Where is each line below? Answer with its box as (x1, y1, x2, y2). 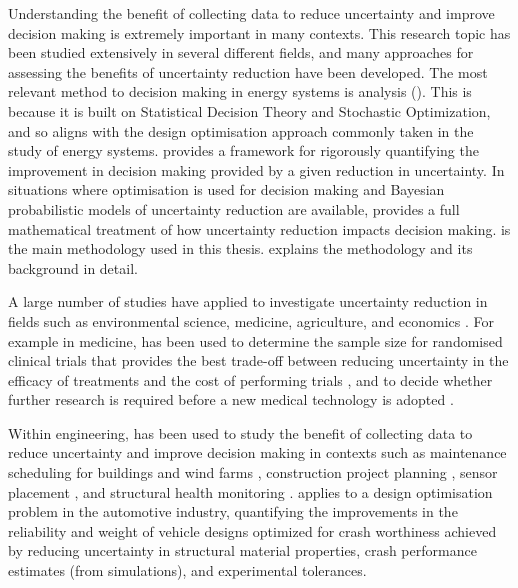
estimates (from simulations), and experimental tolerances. (8, 560, 367, 581)
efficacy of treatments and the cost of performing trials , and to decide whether (8, 369, 493, 390)
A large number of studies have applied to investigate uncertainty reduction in (8, 291, 488, 312)
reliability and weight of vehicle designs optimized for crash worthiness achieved (8, 520, 497, 541)
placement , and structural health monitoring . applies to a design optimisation (8, 481, 493, 502)
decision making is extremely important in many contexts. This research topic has (8, 22, 511, 43)
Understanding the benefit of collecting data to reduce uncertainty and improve (8, 3, 495, 23)
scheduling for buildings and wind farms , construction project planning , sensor (8, 462, 498, 483)
